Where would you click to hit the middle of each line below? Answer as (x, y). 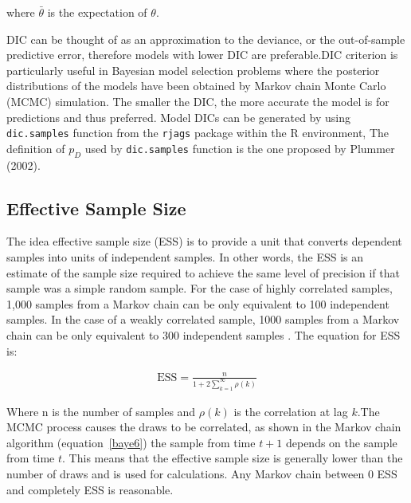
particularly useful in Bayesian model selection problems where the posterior (193, 70)
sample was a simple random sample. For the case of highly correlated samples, (200, 288)
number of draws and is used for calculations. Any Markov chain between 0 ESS (202, 473)
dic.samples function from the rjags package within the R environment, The (198, 133)
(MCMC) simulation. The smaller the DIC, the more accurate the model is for (198, 101)
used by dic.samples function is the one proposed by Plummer (240, 148)
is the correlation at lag (291, 411)
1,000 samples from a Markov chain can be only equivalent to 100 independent (198, 303)
